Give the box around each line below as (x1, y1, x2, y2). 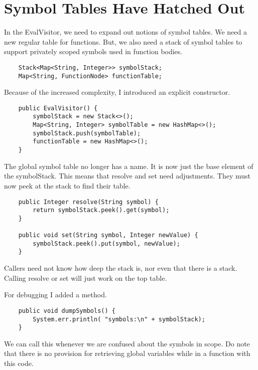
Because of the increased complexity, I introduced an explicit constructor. (4, 87, 230, 97)
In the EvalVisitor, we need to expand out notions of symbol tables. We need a (4, 27, 247, 37)
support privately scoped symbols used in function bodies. (4, 46, 183, 57)
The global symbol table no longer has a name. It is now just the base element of (4, 160, 253, 171)
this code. (4, 358, 34, 368)
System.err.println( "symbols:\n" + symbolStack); (33, 315, 205, 323)
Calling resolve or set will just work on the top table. (4, 272, 167, 283)
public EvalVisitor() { (18, 104, 98, 112)
